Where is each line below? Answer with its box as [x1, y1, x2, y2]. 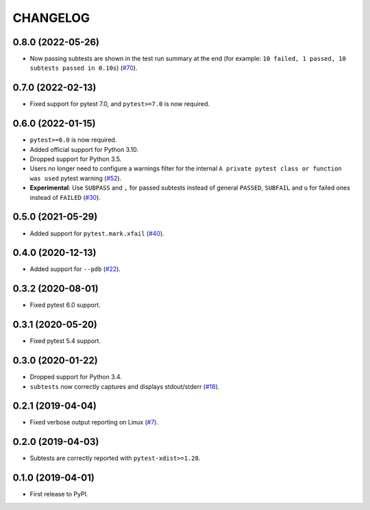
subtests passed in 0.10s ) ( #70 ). [29, 64, 138, 72]
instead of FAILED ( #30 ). [29, 193, 101, 201]
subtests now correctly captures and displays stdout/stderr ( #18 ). [29, 382, 220, 390]
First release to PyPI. [29, 490, 88, 498]
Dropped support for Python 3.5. [29, 155, 122, 164]
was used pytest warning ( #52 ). [29, 174, 122, 182]
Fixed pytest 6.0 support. [29, 301, 101, 309]
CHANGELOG [12, 10, 90, 25]
